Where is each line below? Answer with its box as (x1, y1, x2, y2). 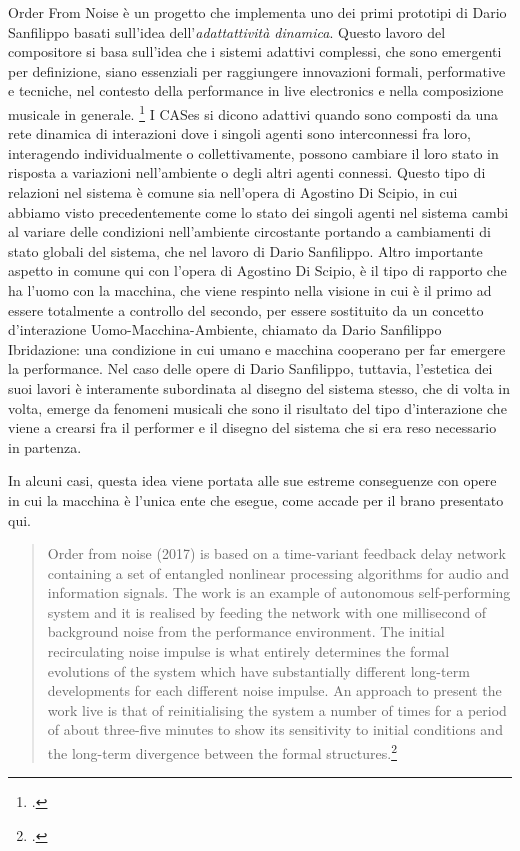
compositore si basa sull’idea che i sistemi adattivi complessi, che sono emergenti (8, 41, 502, 62)
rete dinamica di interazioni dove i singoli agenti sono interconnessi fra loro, (8, 123, 471, 144)
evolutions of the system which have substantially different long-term (47, 660, 470, 681)
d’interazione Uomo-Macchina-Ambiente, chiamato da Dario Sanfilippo (8, 319, 442, 340)
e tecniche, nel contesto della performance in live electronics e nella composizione (8, 80, 504, 101)
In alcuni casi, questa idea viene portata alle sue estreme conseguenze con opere (8, 470, 497, 491)
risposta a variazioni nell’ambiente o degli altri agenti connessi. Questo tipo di (8, 162, 486, 183)
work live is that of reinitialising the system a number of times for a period (47, 699, 507, 720)
